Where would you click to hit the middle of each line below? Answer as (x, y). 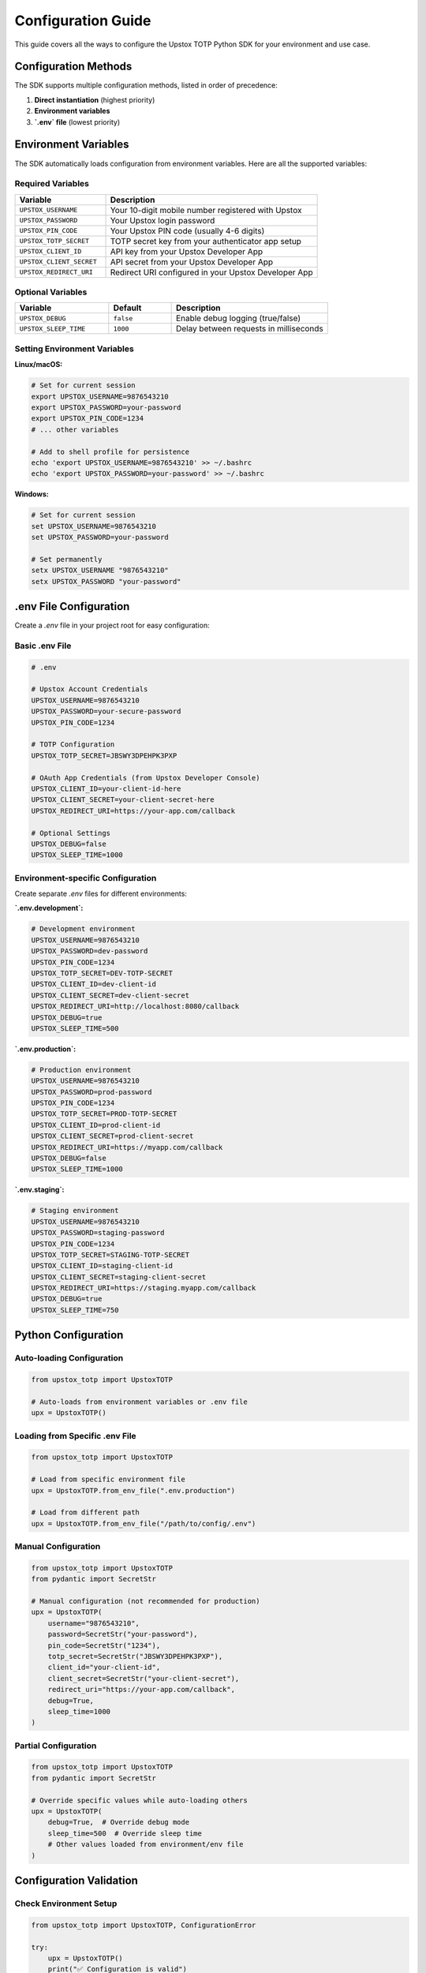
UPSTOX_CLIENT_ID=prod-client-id (96, 1125)
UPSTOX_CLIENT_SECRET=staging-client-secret (119, 1277)
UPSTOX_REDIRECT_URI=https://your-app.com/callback (133, 811)
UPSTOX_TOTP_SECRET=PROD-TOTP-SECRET (104, 1114)
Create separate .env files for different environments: (101, 894)
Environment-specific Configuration (86, 878)
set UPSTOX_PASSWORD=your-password (100, 537)
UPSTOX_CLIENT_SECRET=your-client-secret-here (123, 800)
